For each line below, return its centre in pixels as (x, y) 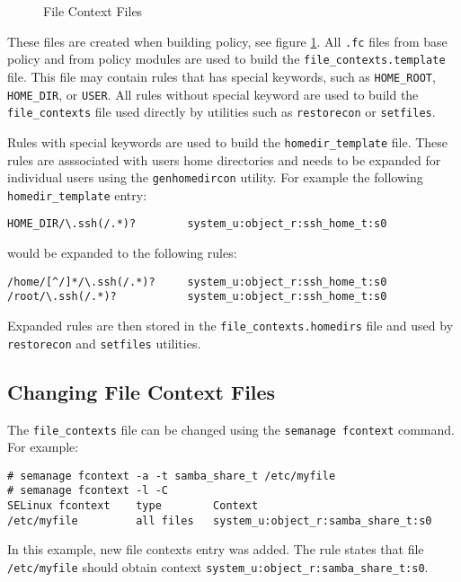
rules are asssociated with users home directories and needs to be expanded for (224, 159)
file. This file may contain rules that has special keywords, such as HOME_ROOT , (222, 76)
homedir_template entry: (77, 194)
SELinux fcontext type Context (133, 506)
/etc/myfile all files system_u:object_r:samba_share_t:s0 (220, 520)
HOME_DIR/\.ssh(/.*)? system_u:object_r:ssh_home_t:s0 (197, 224)
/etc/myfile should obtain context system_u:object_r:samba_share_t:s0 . (218, 566)
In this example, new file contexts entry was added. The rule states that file (216, 549)
